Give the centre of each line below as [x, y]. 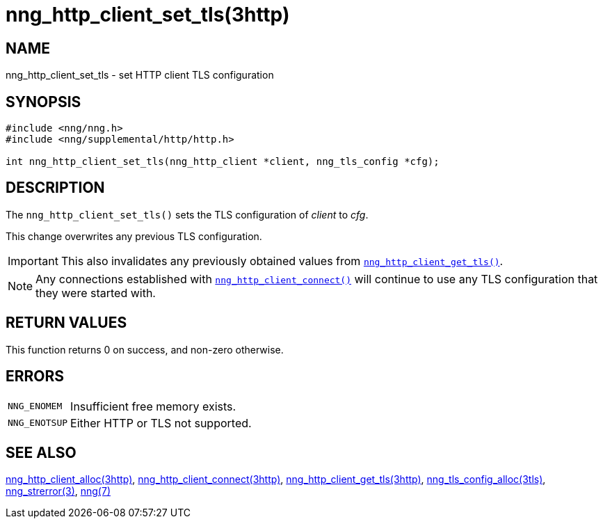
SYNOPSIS [43, 102]
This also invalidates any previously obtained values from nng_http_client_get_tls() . [282, 261]
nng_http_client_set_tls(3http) [148, 15]
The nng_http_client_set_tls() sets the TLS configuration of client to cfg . [187, 214]
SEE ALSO [41, 452]
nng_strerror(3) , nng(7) [58, 491]
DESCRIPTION [55, 188]
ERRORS [35, 376]
